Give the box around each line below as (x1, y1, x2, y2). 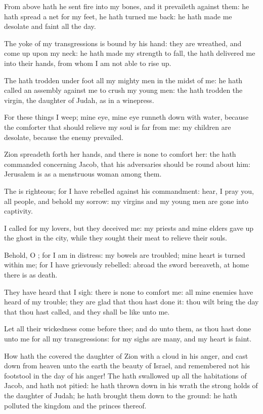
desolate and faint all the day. (4, 21, 96, 31)
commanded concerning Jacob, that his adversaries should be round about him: (4, 158, 250, 169)
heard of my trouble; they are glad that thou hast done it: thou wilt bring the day (4, 296, 259, 307)
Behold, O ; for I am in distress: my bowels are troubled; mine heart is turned (4, 249, 245, 260)
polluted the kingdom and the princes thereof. (4, 400, 147, 410)
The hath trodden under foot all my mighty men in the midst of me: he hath (4, 75, 243, 85)
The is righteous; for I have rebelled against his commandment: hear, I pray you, (4, 185, 254, 196)
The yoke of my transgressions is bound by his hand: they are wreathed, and (4, 38, 242, 48)
